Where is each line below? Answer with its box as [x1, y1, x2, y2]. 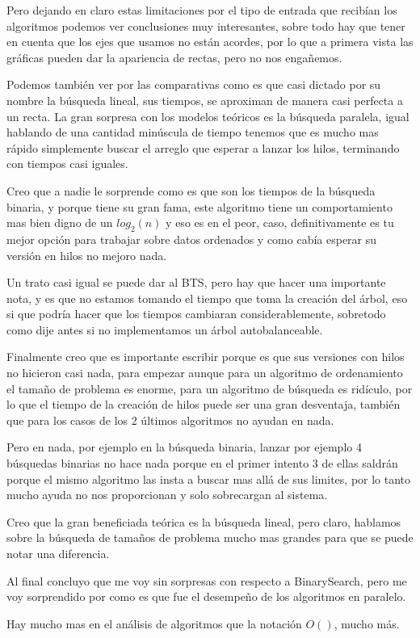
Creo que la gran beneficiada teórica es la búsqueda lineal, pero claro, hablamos [6, 513, 401, 530]
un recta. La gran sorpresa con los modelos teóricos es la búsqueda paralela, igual [6, 107, 409, 124]
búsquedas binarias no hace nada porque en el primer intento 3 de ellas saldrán [6, 455, 398, 472]
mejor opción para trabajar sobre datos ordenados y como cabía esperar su [6, 230, 377, 247]
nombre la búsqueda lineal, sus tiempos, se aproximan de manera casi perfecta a [6, 91, 403, 108]
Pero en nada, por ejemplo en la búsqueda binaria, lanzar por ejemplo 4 [6, 439, 362, 455]
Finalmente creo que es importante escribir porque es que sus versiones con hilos [6, 348, 405, 365]
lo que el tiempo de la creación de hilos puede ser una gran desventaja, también [6, 396, 401, 413]
